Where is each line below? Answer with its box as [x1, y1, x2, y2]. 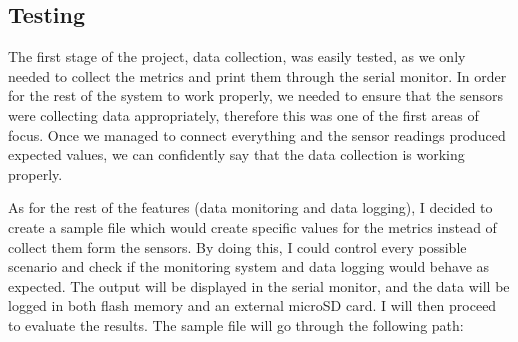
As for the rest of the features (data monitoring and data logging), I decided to [8, 197, 493, 218]
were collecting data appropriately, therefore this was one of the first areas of [8, 104, 479, 125]
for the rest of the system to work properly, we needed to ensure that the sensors [8, 85, 504, 106]
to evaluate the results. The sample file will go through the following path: [8, 314, 464, 335]
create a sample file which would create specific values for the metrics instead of [8, 216, 497, 237]
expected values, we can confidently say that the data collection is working [8, 144, 465, 165]
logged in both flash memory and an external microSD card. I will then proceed [8, 295, 497, 316]
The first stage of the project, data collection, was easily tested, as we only [8, 46, 466, 67]
